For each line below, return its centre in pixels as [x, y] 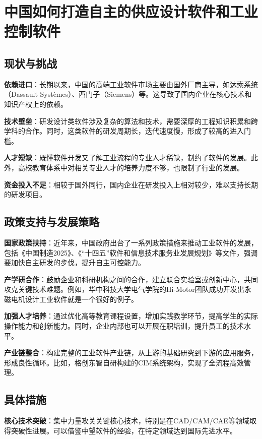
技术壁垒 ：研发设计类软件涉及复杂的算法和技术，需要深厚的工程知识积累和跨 [131, 121]
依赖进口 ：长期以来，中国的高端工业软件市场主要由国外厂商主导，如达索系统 [131, 84]
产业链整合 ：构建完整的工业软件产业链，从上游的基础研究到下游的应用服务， [131, 353]
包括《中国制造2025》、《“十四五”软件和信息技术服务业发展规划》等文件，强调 [131, 252]
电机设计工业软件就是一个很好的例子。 [74, 299]
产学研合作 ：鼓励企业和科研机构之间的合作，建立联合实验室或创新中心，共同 [131, 279]
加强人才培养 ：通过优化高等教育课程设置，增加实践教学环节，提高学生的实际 [131, 316]
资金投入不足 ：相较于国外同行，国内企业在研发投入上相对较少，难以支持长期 [131, 184]
